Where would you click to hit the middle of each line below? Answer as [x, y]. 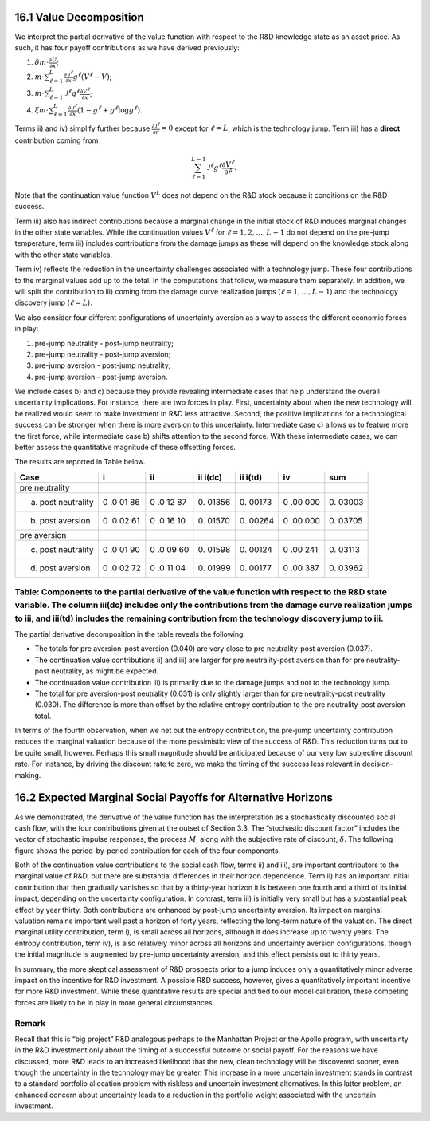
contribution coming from [57, 140]
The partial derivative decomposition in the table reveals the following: [130, 634]
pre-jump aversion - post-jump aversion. [101, 377]
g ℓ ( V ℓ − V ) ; [92, 76]
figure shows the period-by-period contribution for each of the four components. [148, 851]
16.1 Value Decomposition [80, 17]
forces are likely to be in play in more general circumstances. [115, 1002]
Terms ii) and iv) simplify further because [82, 128]
